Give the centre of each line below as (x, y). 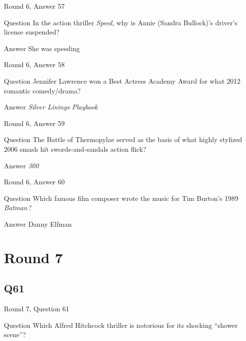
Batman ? (18, 207)
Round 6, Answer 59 (34, 123)
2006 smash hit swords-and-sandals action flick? (75, 149)
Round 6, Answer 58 (34, 64)
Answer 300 (21, 165)
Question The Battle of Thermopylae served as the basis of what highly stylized (123, 139)
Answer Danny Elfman (38, 224)
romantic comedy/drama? (42, 90)
